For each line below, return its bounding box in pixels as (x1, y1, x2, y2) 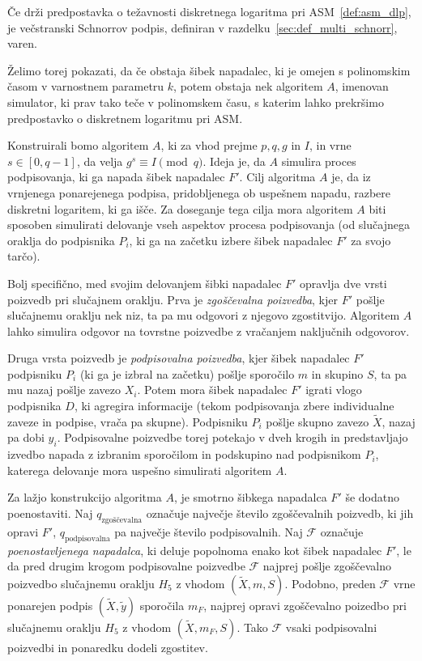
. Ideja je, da (202, 152, 266, 169)
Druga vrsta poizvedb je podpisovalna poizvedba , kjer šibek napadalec (7, 350, 350, 367)
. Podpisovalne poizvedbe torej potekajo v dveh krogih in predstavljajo (57, 429, 408, 446)
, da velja (76, 152, 123, 169)
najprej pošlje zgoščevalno (262, 557, 391, 574)
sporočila (139, 596, 185, 613)
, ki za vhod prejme (160, 137, 258, 154)
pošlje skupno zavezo (266, 413, 369, 430)
